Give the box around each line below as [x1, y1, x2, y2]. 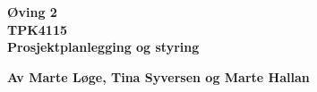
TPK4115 [7, 20, 68, 38]
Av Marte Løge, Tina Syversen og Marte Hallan [7, 67, 310, 86]
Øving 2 [7, 3, 57, 21]
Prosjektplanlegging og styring [7, 38, 200, 56]
